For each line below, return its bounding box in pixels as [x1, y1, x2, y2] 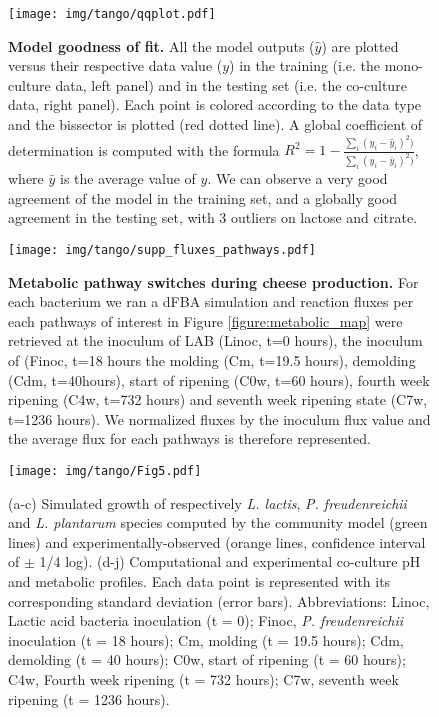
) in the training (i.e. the [229, 55, 381, 76]
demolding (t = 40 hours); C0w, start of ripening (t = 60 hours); [8, 649, 406, 670]
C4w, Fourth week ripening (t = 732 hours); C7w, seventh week [8, 668, 399, 689]
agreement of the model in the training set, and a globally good [8, 187, 398, 208]
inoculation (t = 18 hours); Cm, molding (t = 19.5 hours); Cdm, [8, 629, 404, 650]
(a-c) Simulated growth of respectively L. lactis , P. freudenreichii [8, 492, 407, 513]
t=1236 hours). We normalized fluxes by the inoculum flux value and [8, 408, 431, 429]
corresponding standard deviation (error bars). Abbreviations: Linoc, [8, 590, 430, 611]
